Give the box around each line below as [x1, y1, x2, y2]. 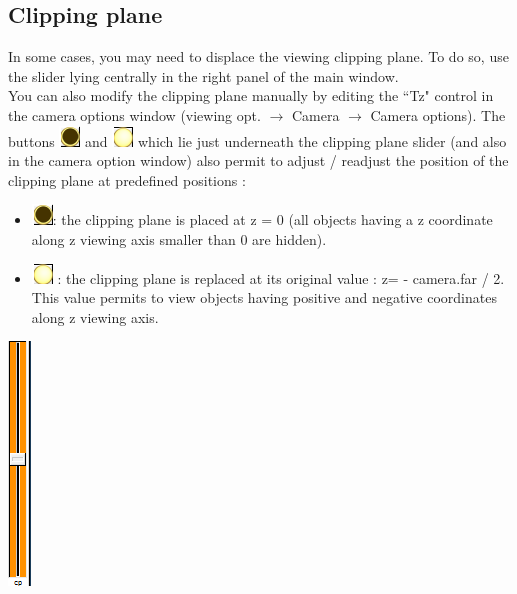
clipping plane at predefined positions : [8, 169, 246, 190]
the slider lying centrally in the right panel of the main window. [8, 65, 399, 86]
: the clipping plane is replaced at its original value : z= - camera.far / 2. [57, 267, 505, 288]
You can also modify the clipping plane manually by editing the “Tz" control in [8, 85, 494, 106]
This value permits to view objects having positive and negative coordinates [31, 287, 497, 308]
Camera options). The [370, 104, 506, 125]
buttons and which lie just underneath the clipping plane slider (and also [8, 130, 507, 151]
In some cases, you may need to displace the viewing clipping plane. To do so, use [8, 46, 509, 67]
